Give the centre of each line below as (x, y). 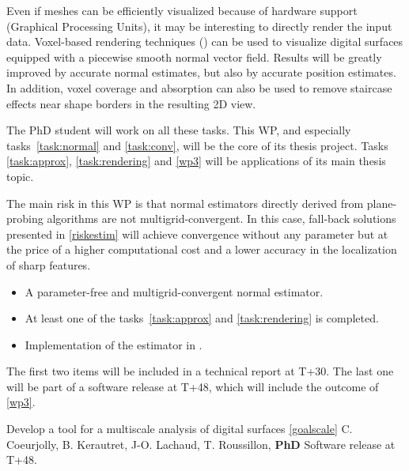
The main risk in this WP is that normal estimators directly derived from (185, 203)
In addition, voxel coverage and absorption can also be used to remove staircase (199, 87)
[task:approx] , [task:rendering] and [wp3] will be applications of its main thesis (196, 161)
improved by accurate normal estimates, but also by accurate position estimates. (201, 72)
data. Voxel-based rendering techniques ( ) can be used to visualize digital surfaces (205, 41)
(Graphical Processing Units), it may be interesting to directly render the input (199, 26)
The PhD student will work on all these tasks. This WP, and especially (179, 130)
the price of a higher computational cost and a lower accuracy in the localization (202, 249)
